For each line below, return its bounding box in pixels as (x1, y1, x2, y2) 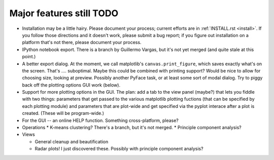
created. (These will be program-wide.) (22, 110, 104, 116)
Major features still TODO (9, 8, 119, 19)
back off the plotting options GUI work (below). (22, 82, 121, 88)
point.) (22, 54, 36, 60)
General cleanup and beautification (35, 138, 109, 144)
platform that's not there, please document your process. (22, 39, 142, 46)
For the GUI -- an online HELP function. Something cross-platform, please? (22, 117, 179, 124)
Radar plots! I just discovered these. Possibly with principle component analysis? (35, 146, 203, 152)
